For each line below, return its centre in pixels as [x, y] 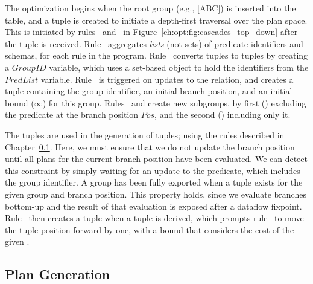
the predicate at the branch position [72, 115]
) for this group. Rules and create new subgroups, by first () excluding [174, 102]
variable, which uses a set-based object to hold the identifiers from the [179, 67]
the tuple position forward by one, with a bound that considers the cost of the [150, 229]
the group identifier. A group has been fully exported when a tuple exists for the [154, 182]
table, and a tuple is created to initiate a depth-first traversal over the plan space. [156, 20]
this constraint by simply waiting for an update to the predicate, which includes [153, 170]
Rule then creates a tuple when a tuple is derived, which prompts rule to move [154, 218]
